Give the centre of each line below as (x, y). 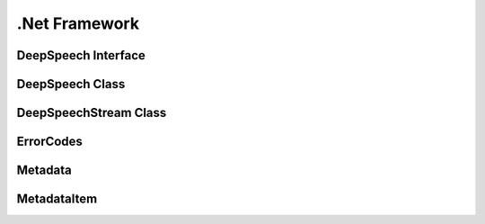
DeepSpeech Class (71, 84)
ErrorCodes (49, 142)
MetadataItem (57, 199)
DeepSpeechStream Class (92, 113)
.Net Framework (78, 23)
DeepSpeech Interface (81, 55)
